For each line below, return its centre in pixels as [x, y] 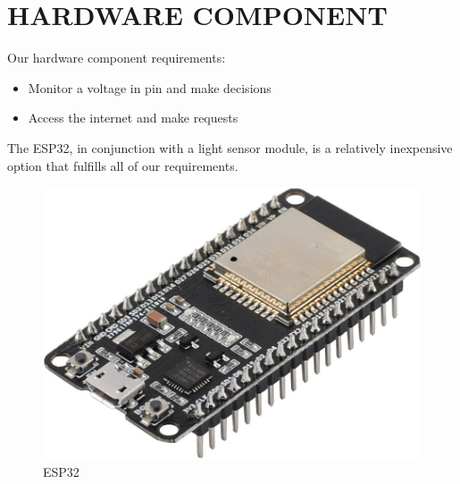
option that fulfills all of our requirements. [123, 165]
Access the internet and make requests [133, 118]
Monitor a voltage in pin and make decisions [150, 87]
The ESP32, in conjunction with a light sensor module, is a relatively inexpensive [230, 147]
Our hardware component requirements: [117, 58]
